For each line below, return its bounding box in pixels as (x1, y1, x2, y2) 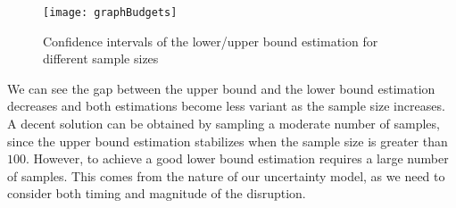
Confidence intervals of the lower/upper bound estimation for (43, 31, 378, 50)
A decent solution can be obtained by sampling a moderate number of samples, (7, 114, 440, 133)
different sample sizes (43, 49, 159, 68)
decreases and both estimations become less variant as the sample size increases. (7, 96, 445, 115)
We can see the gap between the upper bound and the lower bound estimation (7, 79, 435, 97)
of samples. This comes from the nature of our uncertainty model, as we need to (7, 166, 445, 185)
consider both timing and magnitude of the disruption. (7, 184, 306, 203)
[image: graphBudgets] (43, 6, 178, 19)
